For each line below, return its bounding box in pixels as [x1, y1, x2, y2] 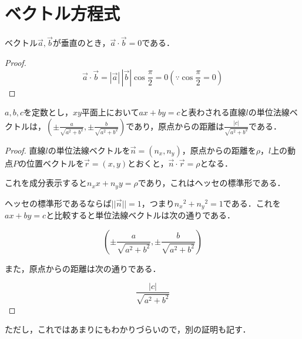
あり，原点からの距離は [134, 119, 224, 132]
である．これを [223, 197, 281, 209]
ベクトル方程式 [5, 1, 120, 25]
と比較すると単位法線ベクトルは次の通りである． [46, 209, 236, 221]
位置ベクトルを [26, 157, 84, 169]
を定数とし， [23, 106, 73, 118]
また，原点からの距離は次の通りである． [5, 262, 161, 274]
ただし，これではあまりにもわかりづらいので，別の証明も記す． [5, 323, 251, 335]
